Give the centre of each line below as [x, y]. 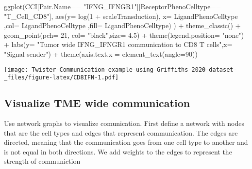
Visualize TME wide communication [97, 103]
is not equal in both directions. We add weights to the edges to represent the [118, 151]
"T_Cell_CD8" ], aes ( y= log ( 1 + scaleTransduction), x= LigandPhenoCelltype [121, 16]
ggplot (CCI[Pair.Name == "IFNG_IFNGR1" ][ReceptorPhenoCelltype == [113, 6]
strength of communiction [42, 161]
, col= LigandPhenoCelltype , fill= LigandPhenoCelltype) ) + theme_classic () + [122, 25]
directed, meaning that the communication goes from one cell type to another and [126, 142]
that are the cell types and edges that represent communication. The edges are [121, 132]
